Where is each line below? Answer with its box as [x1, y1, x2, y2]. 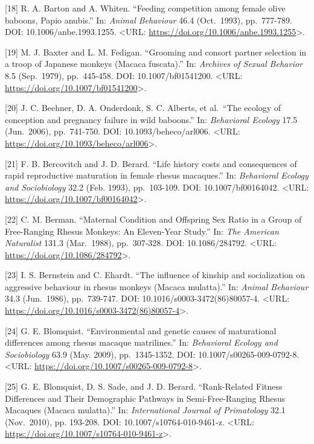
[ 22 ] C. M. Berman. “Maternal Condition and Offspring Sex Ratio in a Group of [5, 212, 302, 225]
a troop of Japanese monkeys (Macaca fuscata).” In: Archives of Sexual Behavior [5, 57, 303, 70]
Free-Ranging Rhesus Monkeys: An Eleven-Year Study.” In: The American [5, 224, 279, 237]
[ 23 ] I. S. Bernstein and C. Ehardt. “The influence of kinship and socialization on [5, 268, 305, 281]
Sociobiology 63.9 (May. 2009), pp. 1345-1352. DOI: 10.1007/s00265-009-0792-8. [5, 347, 300, 360]
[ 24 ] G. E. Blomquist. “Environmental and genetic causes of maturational [5, 324, 277, 337]
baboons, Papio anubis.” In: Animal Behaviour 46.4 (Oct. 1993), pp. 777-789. [5, 13, 292, 26]
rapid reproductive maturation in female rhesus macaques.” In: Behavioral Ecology [5, 169, 309, 182]
